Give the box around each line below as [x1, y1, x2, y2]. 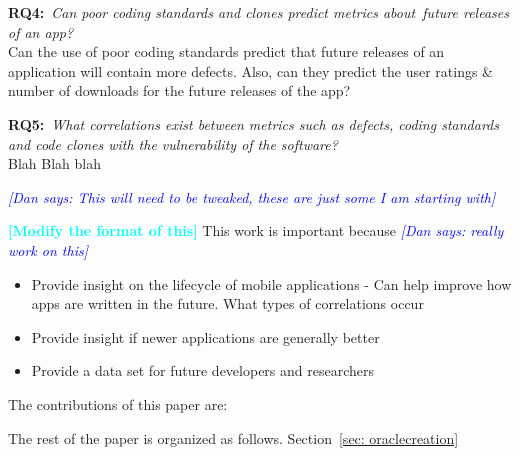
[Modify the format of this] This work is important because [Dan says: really [8, 220, 504, 241]
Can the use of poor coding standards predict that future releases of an [8, 41, 445, 62]
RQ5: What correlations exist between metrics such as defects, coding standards [8, 113, 499, 134]
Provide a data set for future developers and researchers [31, 360, 375, 381]
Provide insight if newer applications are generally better [31, 326, 380, 347]
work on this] [8, 239, 88, 260]
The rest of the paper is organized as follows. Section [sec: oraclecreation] [8, 427, 459, 448]
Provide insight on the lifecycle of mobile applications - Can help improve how [31, 273, 512, 294]
